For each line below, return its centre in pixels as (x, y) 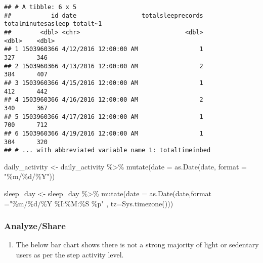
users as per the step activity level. (70, 254)
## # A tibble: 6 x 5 (40, 7)
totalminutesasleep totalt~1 (53, 24)
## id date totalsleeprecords (104, 15)
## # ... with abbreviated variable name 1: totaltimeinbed (107, 150)
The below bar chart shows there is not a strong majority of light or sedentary (137, 245)
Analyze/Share (35, 226)
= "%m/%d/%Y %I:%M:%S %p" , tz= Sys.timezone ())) (89, 203)
